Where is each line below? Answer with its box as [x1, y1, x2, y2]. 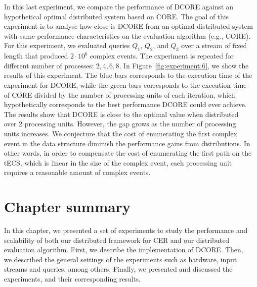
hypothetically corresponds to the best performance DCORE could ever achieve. [4, 99, 247, 110]
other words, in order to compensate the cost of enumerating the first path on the [4, 148, 252, 158]
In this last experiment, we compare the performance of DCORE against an [4, 1, 234, 11]
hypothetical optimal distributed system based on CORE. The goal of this [4, 11, 229, 21]
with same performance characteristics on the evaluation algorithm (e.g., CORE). [4, 30, 251, 41]
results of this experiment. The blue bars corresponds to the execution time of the [4, 70, 252, 80]
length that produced [4, 51, 68, 61]
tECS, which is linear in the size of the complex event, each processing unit [4, 157, 232, 168]
